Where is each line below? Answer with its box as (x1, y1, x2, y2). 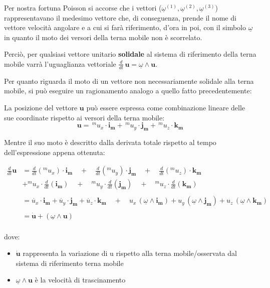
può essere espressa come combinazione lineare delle (86, 102, 245, 112)
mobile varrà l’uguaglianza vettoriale (4, 58, 116, 69)
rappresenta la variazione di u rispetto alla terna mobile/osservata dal (23, 248, 237, 258)
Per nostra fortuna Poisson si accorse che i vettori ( (4, 3, 162, 13)
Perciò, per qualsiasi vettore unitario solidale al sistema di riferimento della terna (4, 49, 256, 59)
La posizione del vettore (4, 102, 78, 112)
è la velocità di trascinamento (35, 274, 126, 285)
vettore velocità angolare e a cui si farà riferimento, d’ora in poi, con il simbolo (4, 22, 246, 33)
